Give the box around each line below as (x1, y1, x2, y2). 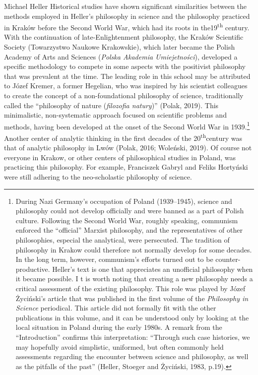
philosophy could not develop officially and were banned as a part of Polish (15, 205, 244, 216)
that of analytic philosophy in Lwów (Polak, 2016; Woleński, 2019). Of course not (4, 142, 252, 153)
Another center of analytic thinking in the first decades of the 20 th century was (4, 131, 243, 143)
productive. (15, 263, 50, 274)
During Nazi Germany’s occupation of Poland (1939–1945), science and (15, 195, 232, 206)
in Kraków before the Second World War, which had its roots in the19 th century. (4, 21, 250, 32)
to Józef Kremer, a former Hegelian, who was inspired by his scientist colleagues (4, 80, 248, 91)
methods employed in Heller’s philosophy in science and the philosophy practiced (4, 10, 250, 21)
